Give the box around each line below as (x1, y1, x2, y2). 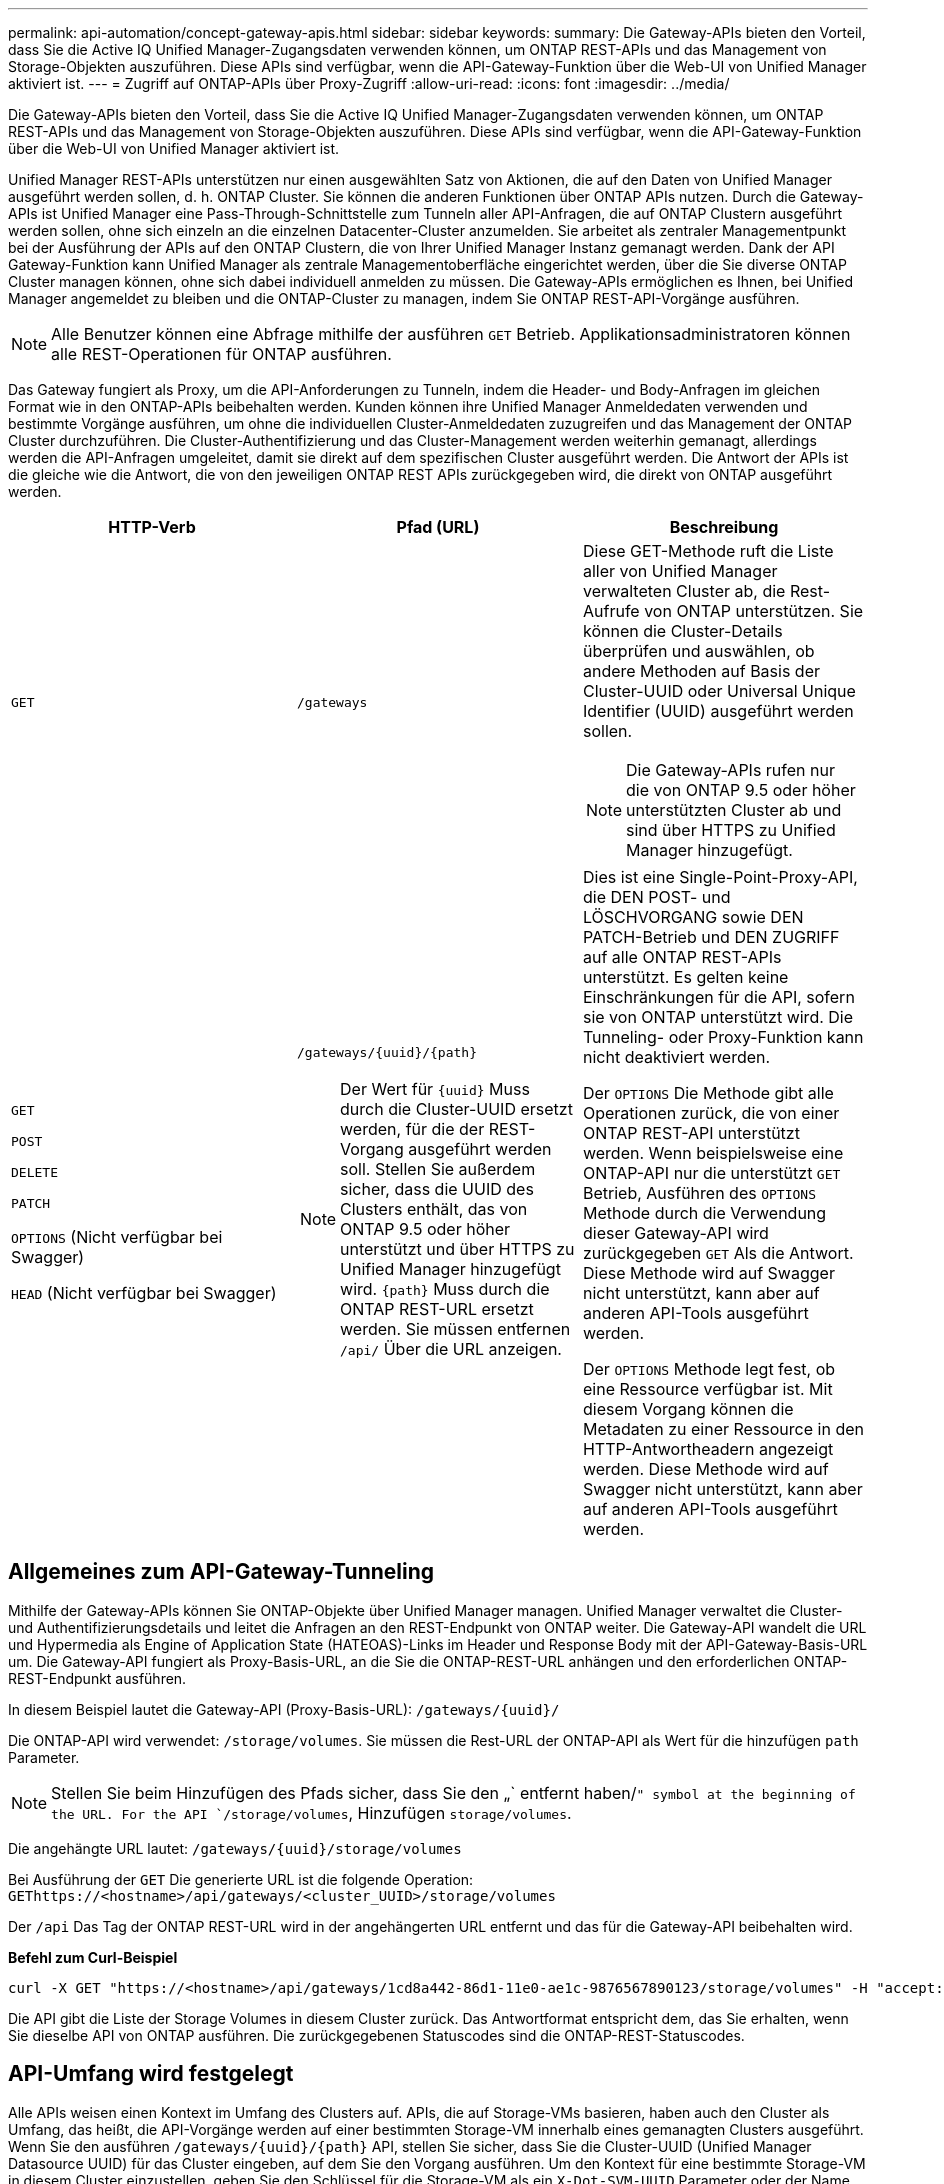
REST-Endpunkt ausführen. (8, 1669, 187, 1687)
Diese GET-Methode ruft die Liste (582, 541, 834, 561)
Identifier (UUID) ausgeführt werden (582, 701, 854, 721)
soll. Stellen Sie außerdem (340, 1158, 536, 1179)
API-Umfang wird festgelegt (8, 2061, 294, 2087)
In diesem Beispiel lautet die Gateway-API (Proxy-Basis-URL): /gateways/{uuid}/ (8, 1700, 560, 1718)
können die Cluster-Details (582, 621, 783, 641)
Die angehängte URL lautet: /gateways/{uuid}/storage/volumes (8, 1839, 462, 1857)
